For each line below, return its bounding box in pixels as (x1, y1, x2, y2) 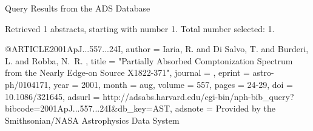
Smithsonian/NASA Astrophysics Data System (5, 113, 180, 126)
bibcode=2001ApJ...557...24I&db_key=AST (5, 102, 170, 115)
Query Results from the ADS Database (5, 2, 150, 14)
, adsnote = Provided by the (170, 102, 275, 115)
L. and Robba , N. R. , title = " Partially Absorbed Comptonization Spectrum (5, 54, 293, 67)
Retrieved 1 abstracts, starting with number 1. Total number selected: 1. (5, 22, 275, 35)
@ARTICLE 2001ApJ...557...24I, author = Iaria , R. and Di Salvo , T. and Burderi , (5, 42, 309, 55)
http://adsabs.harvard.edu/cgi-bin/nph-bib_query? (103, 90, 294, 102)
